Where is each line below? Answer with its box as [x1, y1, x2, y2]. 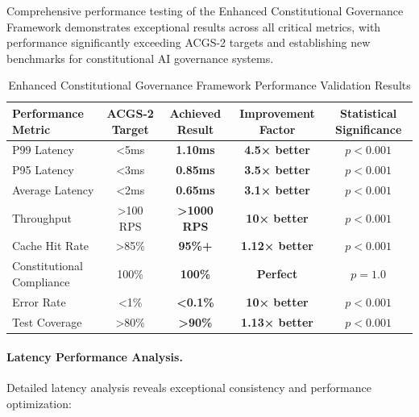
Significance [335, 120, 402, 137]
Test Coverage [12, 313, 82, 330]
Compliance [12, 273, 70, 290]
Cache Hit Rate [12, 237, 89, 254]
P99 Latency [12, 141, 74, 158]
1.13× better [241, 313, 313, 330]
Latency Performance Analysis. [6, 348, 183, 365]
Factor [259, 120, 296, 137]
